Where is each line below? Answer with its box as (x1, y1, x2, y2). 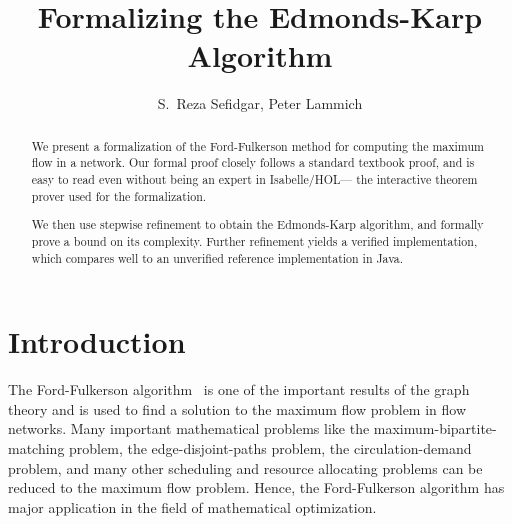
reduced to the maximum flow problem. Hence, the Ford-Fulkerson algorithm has (8, 477, 505, 498)
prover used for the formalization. (31, 187, 207, 204)
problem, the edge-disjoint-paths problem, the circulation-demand (69, 437, 472, 458)
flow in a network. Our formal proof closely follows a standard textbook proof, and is (31, 154, 475, 171)
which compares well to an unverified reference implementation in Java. (31, 249, 404, 266)
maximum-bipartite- (373, 418, 497, 439)
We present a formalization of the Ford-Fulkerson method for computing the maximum (31, 137, 484, 154)
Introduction (8, 321, 186, 362)
